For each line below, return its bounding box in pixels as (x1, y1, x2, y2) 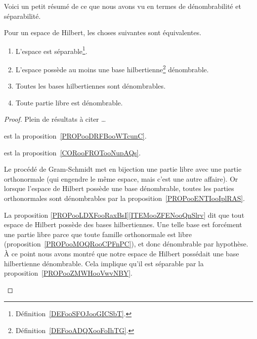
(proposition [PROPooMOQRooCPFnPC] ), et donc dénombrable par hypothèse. (4, 239, 249, 249)
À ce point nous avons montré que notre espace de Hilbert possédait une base (4, 248, 239, 258)
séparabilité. (4, 10, 41, 21)
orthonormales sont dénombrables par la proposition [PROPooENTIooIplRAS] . (4, 193, 245, 203)
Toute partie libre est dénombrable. (15, 97, 123, 107)
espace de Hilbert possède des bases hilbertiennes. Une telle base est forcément (4, 219, 242, 230)
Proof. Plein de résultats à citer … (4, 114, 106, 124)
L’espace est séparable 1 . (15, 44, 87, 56)
